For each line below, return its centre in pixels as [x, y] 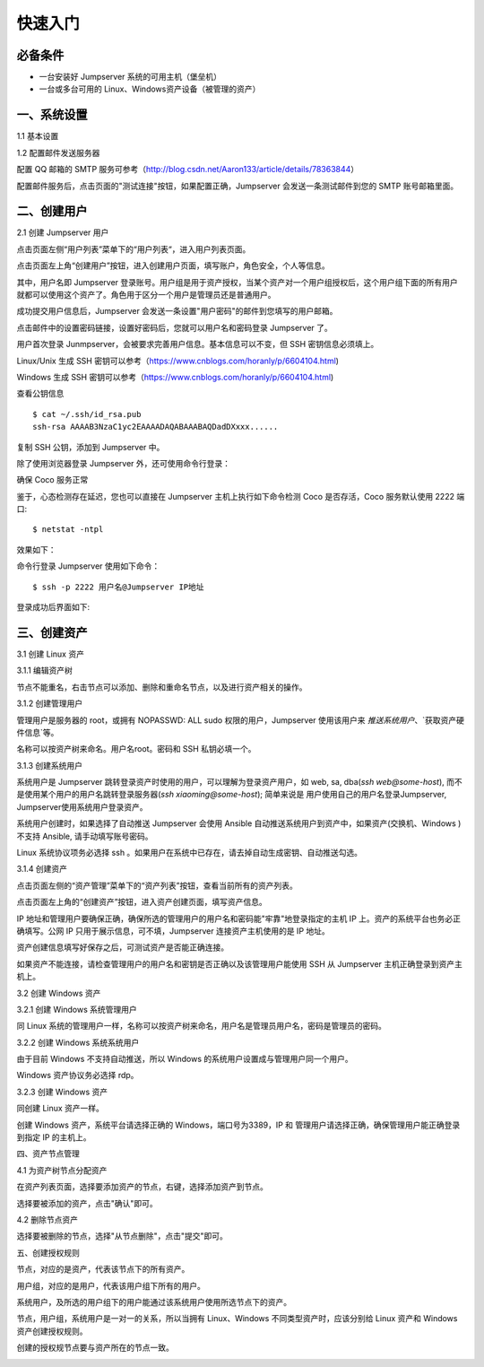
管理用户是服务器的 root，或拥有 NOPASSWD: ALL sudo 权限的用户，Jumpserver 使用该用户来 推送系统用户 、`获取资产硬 [241, 720]
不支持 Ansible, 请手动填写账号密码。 [85, 836]
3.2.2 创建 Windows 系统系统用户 [78, 1042]
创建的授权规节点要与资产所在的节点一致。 [95, 1348]
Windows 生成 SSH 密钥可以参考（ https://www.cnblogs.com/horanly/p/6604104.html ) [175, 377]
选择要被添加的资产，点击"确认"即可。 [87, 1203]
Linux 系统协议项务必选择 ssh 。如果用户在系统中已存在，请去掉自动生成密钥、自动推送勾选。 [190, 853]
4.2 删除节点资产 [48, 1219]
